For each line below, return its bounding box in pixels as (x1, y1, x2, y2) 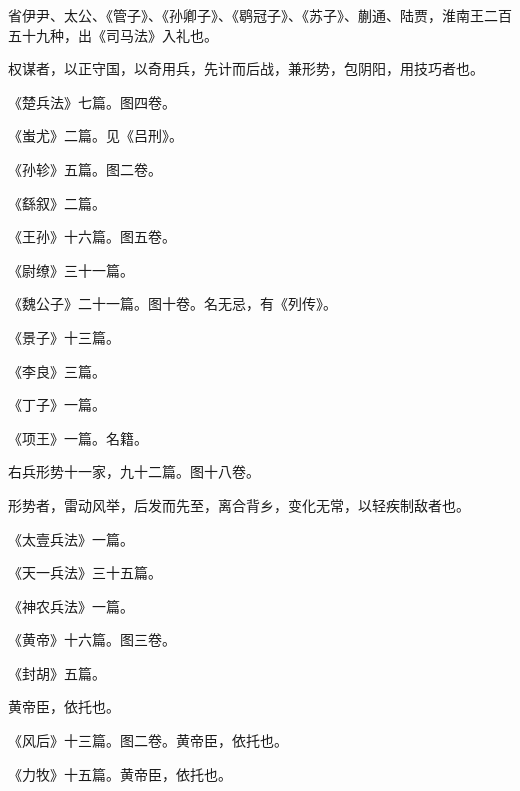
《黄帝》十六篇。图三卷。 (8, 629, 176, 650)
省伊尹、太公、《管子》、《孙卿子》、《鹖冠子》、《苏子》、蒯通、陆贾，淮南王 (8, 5, 484, 25)
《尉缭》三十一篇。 (8, 259, 134, 280)
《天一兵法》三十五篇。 (8, 562, 162, 583)
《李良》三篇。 (8, 360, 106, 381)
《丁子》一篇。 (8, 394, 106, 415)
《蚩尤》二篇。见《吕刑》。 (8, 125, 183, 146)
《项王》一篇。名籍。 (8, 427, 148, 448)
